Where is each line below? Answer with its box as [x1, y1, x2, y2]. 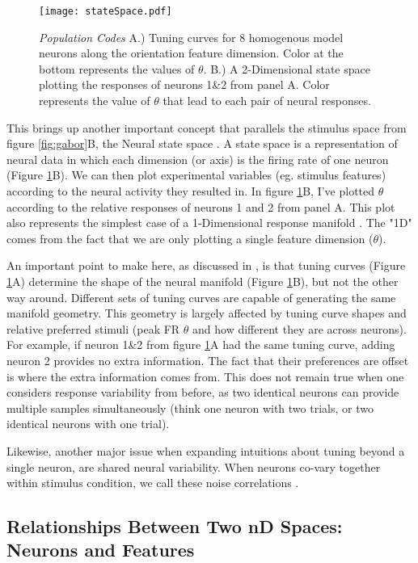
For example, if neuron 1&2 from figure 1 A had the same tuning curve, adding [6, 336, 395, 353]
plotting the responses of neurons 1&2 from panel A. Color [39, 76, 330, 93]
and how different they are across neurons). [192, 320, 407, 337]
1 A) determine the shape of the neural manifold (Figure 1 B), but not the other [6, 272, 399, 289]
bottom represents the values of [39, 60, 195, 77]
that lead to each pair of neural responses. [163, 92, 371, 109]
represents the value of [39, 92, 150, 109]
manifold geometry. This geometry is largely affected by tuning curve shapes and [6, 305, 407, 321]
